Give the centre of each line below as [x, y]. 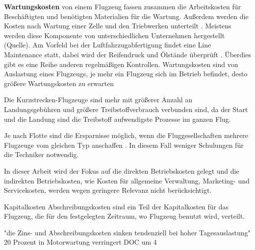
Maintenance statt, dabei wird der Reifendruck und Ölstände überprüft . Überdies [127, 54]
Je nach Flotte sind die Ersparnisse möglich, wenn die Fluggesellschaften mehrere [126, 135]
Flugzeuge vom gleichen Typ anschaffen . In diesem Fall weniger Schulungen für [124, 145]
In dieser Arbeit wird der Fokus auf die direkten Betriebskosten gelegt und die [122, 170]
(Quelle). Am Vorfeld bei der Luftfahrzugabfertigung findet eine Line [108, 45]
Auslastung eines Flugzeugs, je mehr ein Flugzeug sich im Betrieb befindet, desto [126, 74]
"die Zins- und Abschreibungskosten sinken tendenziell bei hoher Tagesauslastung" [127, 232]
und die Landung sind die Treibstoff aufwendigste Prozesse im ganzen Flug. [117, 119]
